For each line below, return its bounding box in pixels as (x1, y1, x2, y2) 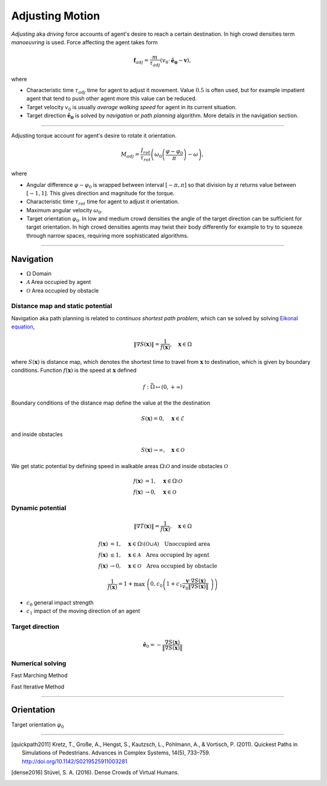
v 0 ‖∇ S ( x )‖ (182, 583, 209, 591)
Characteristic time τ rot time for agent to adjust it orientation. (26, 198, 180, 207)
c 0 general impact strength (26, 599, 94, 608)
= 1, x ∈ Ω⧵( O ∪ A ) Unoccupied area (110, 540, 211, 547)
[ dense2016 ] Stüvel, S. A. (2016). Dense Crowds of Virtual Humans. (11, 769, 179, 776)
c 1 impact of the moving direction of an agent (26, 607, 140, 616)
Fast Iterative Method (11, 683, 65, 690)
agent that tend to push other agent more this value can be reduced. (26, 95, 197, 102)
